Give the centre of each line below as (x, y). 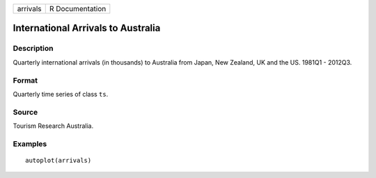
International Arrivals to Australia (87, 28)
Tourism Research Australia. (53, 126)
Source (25, 112)
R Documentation (78, 9)
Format (25, 80)
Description (33, 49)
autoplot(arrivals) (58, 160)
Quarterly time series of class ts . (61, 94)
